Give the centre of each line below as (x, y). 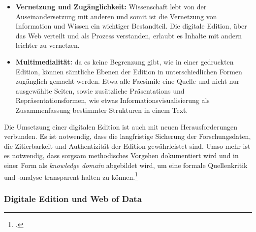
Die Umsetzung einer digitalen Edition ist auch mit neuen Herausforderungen (121, 126)
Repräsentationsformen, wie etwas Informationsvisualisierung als (112, 100)
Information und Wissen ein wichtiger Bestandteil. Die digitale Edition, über (131, 26)
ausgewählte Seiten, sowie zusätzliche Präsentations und (100, 90)
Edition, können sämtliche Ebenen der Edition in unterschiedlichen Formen (129, 71)
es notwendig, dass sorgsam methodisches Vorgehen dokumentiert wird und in (121, 155)
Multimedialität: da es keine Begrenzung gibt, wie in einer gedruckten (125, 61)
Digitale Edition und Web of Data (73, 198)
